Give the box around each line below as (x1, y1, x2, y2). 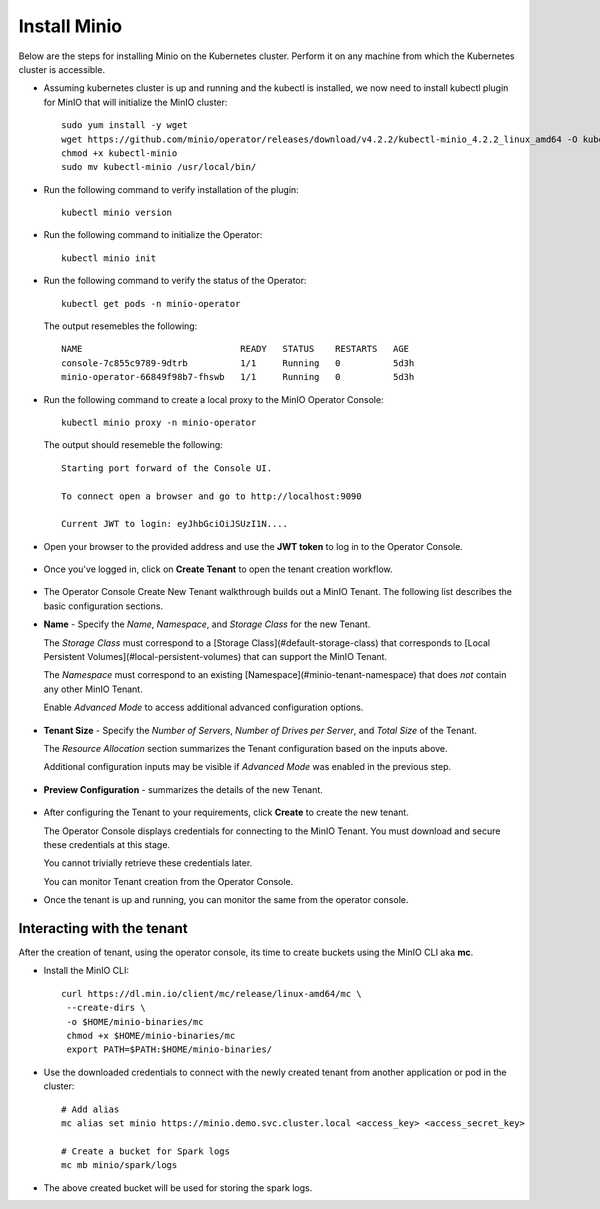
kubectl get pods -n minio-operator (61, 298, 241, 309)
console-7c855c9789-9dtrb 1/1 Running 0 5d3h (61, 357, 415, 369)
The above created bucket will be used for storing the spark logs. (43, 1181, 313, 1194)
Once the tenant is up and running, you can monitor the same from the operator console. (43, 894, 409, 906)
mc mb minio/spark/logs (61, 1160, 178, 1171)
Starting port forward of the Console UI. (61, 462, 273, 474)
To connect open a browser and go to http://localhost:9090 (61, 490, 362, 502)
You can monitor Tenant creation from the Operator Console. (43, 875, 294, 887)
